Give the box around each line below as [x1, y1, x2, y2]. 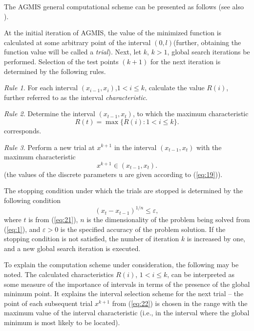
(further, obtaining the [173, 37, 241, 47]
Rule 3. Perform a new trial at [4, 142, 95, 152]
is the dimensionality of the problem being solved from [86, 214, 250, 225]
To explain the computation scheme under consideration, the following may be [4, 259, 239, 270]
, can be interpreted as [167, 269, 235, 280]
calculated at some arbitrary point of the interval [4, 37, 151, 47]
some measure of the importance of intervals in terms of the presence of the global [4, 279, 250, 289]
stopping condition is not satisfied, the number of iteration [4, 233, 179, 244]
